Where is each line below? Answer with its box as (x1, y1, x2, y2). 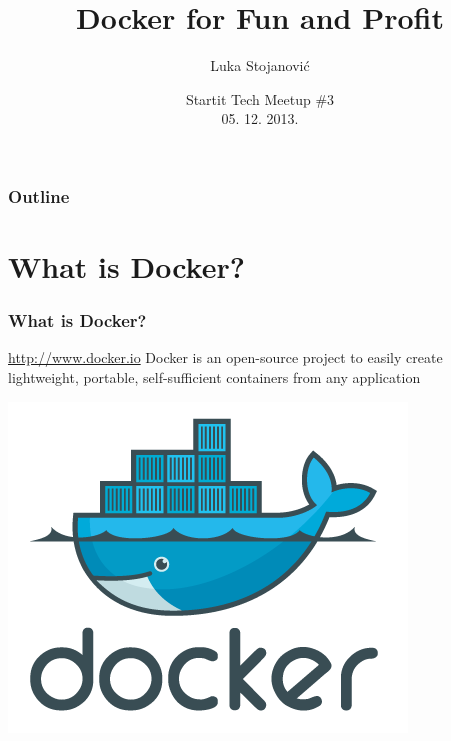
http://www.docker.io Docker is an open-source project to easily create (8, 347, 443, 368)
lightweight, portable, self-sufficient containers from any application (8, 367, 421, 388)
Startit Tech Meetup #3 (185, 88, 335, 109)
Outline (8, 183, 70, 208)
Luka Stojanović (210, 55, 310, 76)
